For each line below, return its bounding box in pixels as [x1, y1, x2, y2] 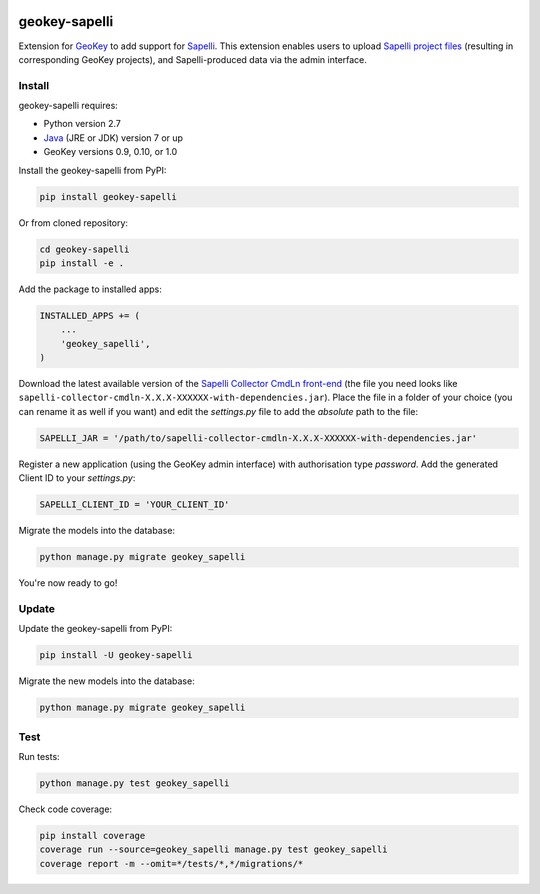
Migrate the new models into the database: [18, 675, 195, 687]
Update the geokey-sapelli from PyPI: [18, 623, 173, 635]
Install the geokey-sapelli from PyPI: [18, 164, 167, 176]
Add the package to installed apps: [18, 283, 162, 295]
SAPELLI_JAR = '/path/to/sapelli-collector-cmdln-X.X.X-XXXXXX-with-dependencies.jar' [39, 432, 478, 444]
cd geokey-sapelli [39, 243, 130, 255]
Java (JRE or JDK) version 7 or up [43, 131, 184, 144]
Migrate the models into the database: [18, 525, 175, 537]
